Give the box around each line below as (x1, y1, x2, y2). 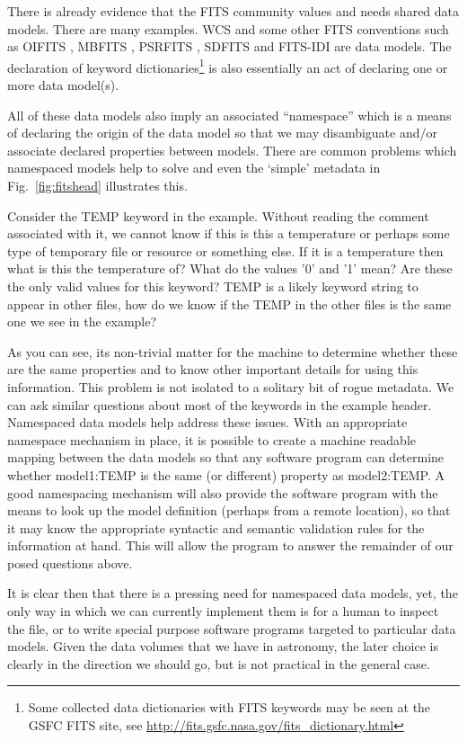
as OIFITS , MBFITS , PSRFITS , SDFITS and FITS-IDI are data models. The (7, 37, 452, 56)
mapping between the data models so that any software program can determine (7, 448, 445, 467)
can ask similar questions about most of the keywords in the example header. (7, 395, 432, 414)
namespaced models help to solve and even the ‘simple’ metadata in (7, 158, 381, 177)
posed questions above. (7, 553, 133, 572)
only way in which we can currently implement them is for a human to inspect (7, 602, 439, 620)
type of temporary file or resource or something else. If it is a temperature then (7, 241, 444, 260)
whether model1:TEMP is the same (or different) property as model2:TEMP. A (7, 465, 445, 484)
